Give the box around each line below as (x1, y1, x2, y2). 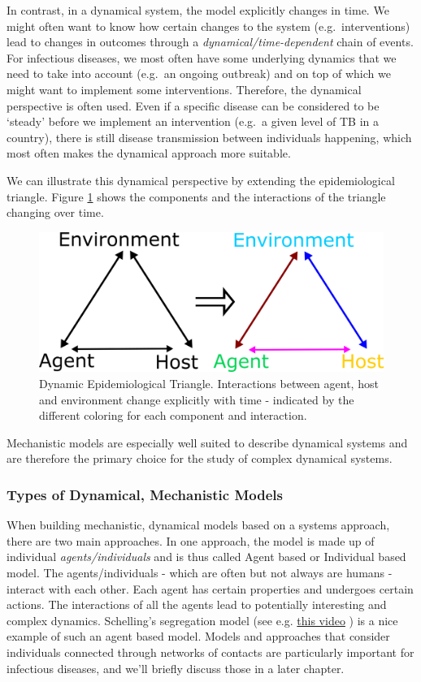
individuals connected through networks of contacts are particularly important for (7, 643, 414, 660)
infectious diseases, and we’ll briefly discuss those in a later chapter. (7, 659, 345, 676)
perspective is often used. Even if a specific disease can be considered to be (7, 97, 380, 114)
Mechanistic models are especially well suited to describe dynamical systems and (7, 434, 408, 451)
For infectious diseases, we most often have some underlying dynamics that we (7, 49, 397, 66)
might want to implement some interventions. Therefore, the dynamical (7, 80, 362, 97)
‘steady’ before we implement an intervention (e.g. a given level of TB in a (7, 113, 380, 130)
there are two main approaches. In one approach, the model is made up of (7, 532, 375, 549)
